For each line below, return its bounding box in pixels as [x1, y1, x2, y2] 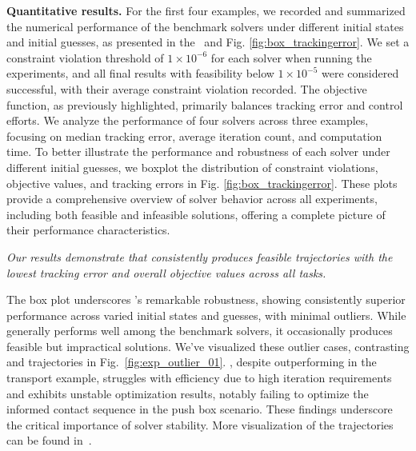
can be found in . [6, 432, 92, 449]
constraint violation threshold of [6, 49, 164, 66]
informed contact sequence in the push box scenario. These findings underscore [6, 401, 393, 417]
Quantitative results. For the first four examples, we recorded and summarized [6, 2, 406, 18]
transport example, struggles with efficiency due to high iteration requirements [6, 369, 392, 386]
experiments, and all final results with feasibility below [6, 65, 274, 82]
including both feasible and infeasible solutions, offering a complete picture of [6, 206, 386, 222]
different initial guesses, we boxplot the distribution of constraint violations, [6, 158, 378, 175]
